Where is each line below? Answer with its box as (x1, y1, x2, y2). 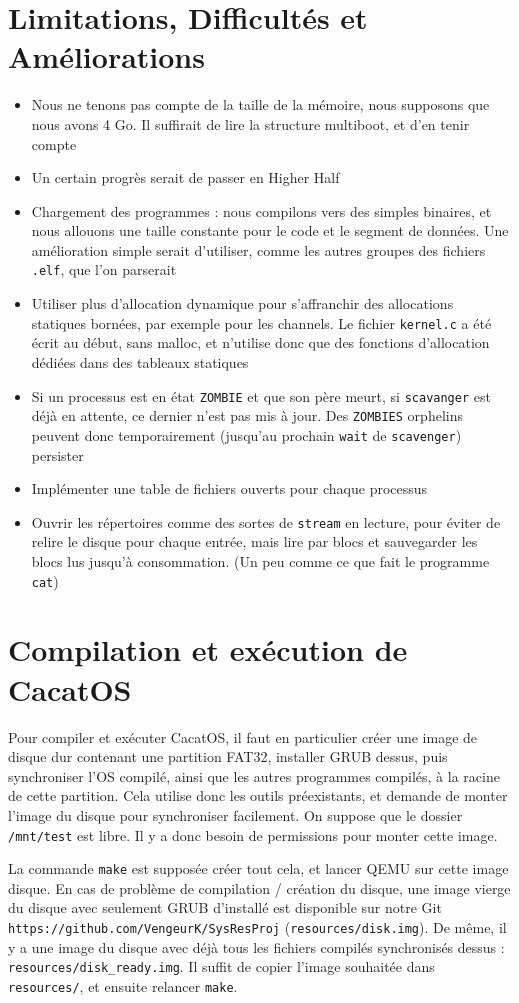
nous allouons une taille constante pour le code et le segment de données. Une (31, 220, 509, 241)
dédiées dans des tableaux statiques (31, 351, 249, 372)
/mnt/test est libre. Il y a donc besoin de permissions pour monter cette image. (8, 824, 498, 845)
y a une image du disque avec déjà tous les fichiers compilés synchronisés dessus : (8, 936, 505, 957)
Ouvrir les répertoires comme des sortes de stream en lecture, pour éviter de (31, 511, 501, 532)
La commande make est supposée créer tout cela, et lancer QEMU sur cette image (8, 858, 509, 879)
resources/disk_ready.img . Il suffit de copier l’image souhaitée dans (8, 956, 435, 977)
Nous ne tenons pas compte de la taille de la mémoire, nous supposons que (31, 94, 490, 115)
